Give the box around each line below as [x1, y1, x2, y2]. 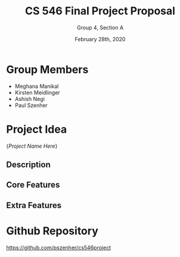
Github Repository [6, 224, 98, 237]
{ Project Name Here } [6, 142, 58, 149]
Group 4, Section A [76, 24, 124, 31]
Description [6, 160, 51, 170]
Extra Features [6, 200, 62, 210]
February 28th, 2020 [75, 35, 126, 42]
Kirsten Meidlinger [14, 88, 61, 96]
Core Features [6, 180, 60, 190]
